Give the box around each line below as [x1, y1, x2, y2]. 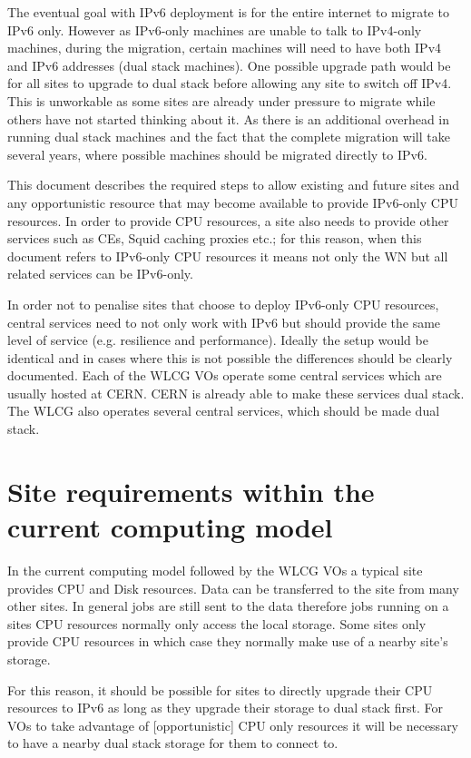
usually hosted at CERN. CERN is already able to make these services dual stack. [7, 383, 465, 402]
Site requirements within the [7, 472, 375, 509]
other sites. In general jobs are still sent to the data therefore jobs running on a [7, 596, 449, 615]
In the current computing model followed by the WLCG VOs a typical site [7, 560, 423, 579]
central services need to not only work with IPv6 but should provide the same [7, 312, 441, 331]
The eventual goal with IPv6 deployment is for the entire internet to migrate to [7, 3, 449, 21]
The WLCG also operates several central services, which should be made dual [7, 401, 440, 420]
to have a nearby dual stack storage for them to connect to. [7, 733, 339, 753]
